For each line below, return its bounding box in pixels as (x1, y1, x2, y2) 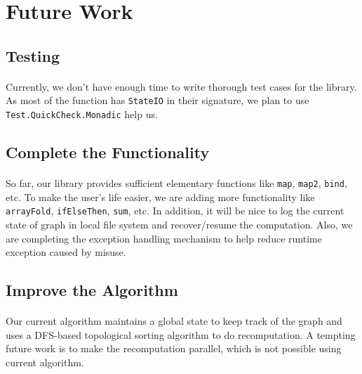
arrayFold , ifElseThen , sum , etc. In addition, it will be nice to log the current (6, 203, 344, 218)
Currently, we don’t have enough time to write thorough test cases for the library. (6, 79, 357, 93)
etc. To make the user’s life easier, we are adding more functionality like (6, 189, 315, 204)
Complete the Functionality (6, 141, 210, 163)
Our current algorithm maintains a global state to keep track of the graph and (6, 314, 342, 328)
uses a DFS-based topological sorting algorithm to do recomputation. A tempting (6, 327, 356, 342)
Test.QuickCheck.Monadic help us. (6, 107, 158, 121)
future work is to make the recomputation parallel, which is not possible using (6, 341, 342, 356)
